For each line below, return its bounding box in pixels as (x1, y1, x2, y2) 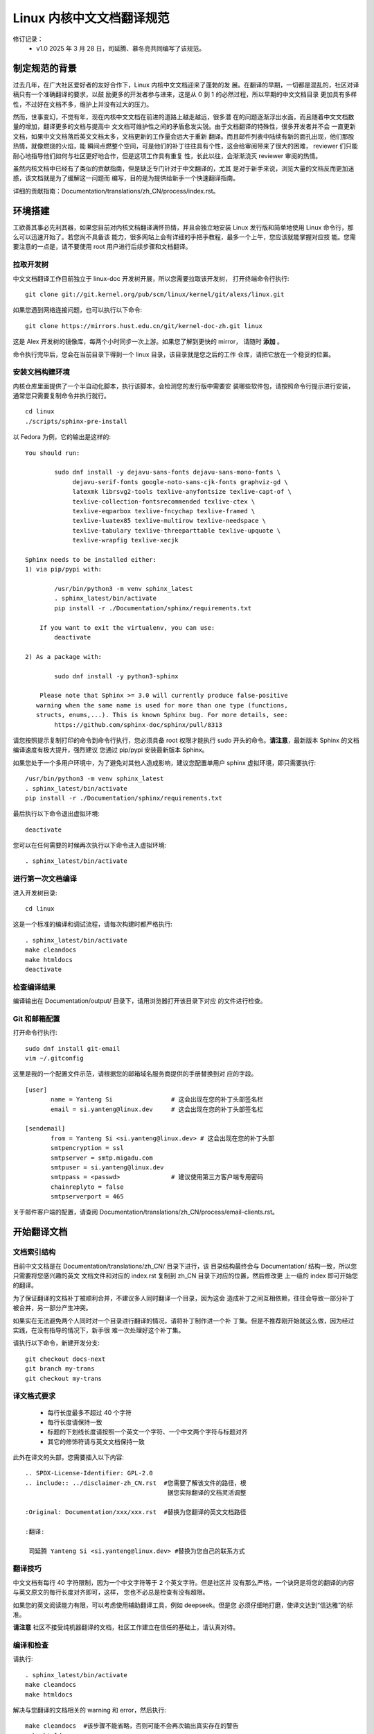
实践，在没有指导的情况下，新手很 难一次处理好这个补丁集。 (12, 1325, 185, 1334)
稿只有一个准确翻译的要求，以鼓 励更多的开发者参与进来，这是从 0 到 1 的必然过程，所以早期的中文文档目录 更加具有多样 (12, 90, 357, 98)
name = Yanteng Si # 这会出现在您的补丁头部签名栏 (51, 1096, 264, 1104)
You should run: (25, 449, 80, 457)
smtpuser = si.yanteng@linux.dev (51, 1163, 164, 1171)
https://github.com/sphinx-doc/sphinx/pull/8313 (54, 721, 223, 728)
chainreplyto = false (51, 1183, 124, 1191)
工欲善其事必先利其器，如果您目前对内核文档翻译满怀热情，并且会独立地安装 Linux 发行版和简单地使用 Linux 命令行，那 (12, 223, 354, 232)
